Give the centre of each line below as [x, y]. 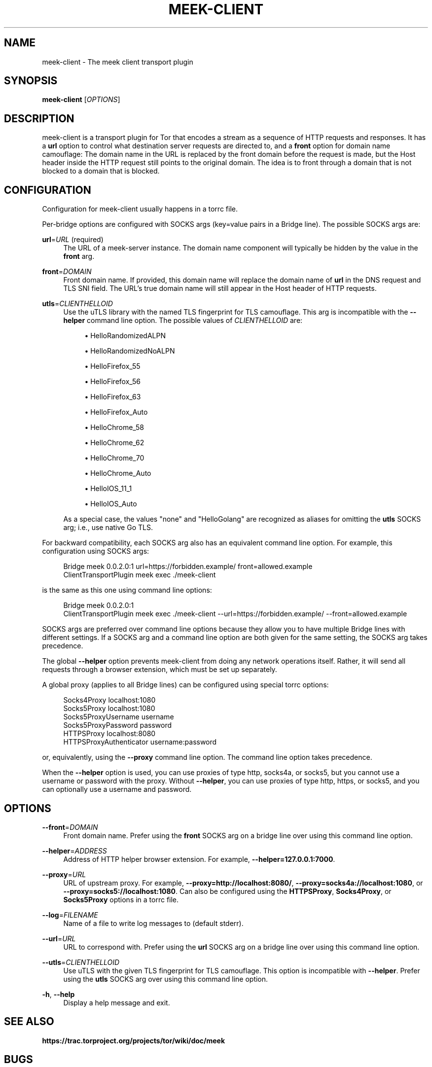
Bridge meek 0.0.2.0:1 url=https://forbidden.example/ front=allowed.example [188, 567]
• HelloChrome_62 [114, 443]
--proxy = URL [64, 874]
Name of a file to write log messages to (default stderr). [153, 923]
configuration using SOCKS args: [96, 551]
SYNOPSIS [31, 81]
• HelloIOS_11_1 [108, 489]
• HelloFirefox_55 [112, 366]
